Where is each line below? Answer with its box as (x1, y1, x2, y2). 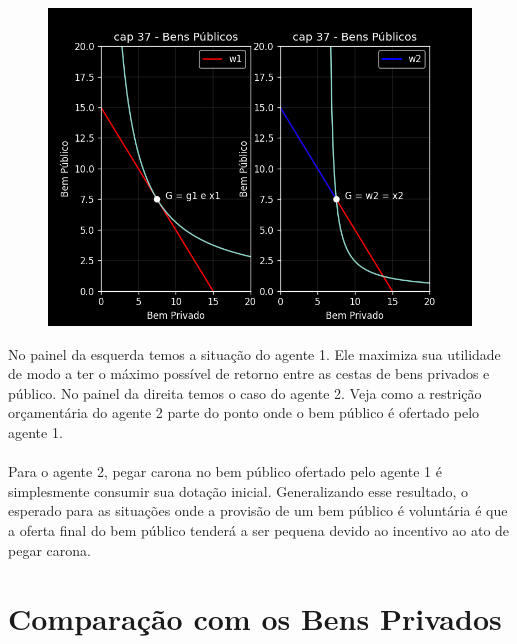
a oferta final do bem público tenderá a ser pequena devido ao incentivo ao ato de (8, 519, 510, 540)
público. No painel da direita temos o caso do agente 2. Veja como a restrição (8, 382, 482, 403)
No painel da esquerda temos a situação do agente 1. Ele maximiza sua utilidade (8, 343, 501, 364)
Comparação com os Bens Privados (8, 598, 502, 639)
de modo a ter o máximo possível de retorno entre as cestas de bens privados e (8, 363, 490, 384)
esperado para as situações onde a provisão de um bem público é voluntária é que (8, 500, 508, 521)
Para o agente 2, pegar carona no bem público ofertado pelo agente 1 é (8, 461, 442, 482)
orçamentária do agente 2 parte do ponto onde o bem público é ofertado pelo (8, 402, 480, 423)
